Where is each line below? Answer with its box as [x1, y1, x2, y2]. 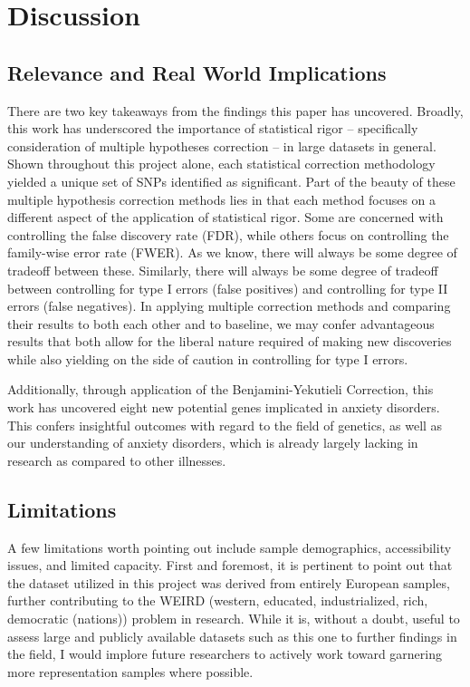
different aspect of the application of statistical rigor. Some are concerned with [7, 208, 444, 227]
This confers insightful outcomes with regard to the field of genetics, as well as [7, 415, 443, 434]
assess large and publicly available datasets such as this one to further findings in [7, 626, 457, 645]
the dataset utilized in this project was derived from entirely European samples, [7, 573, 450, 592]
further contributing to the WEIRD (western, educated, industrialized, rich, [7, 591, 428, 610]
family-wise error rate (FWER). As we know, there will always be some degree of [7, 243, 457, 262]
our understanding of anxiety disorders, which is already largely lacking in [7, 433, 418, 452]
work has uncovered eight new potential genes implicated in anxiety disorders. [7, 398, 440, 417]
